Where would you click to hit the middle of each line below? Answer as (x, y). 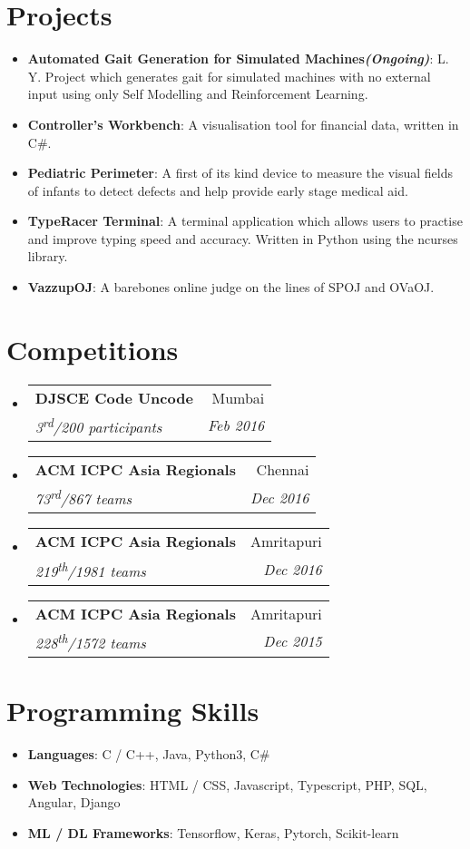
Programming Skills (133, 711)
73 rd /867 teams (83, 498)
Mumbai (238, 397)
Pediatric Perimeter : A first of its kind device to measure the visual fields (240, 173)
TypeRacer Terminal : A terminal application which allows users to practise (245, 221)
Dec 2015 (293, 641)
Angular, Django (74, 802)
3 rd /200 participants (98, 425)
